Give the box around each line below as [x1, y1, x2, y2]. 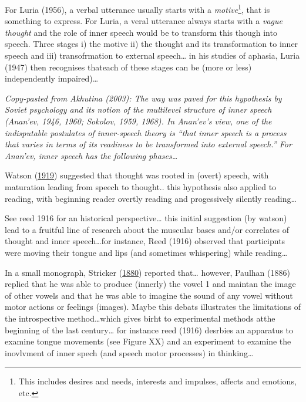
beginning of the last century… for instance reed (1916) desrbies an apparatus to [5, 323, 294, 336]
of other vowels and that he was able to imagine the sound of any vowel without [5, 289, 293, 301]
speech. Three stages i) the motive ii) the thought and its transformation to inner [5, 38, 298, 50]
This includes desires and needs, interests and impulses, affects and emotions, [18, 375, 297, 387]
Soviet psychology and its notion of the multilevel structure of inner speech [5, 103, 272, 116]
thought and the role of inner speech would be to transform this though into [5, 26, 277, 38]
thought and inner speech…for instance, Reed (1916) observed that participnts [5, 235, 285, 247]
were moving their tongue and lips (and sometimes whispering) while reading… [5, 246, 288, 258]
